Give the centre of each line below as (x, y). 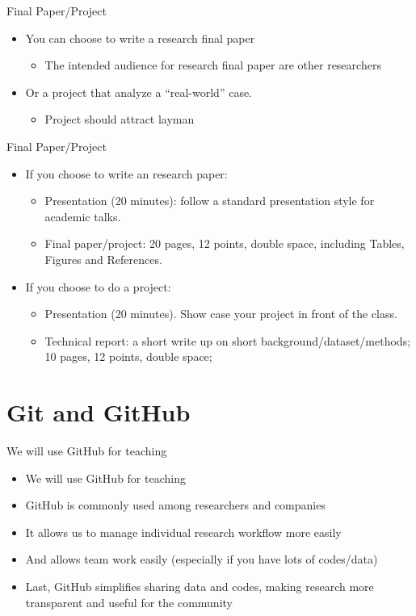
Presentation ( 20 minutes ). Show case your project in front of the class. (221, 314)
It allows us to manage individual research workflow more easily (183, 532)
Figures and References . (103, 259)
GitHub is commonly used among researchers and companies (175, 505)
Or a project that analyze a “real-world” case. (139, 92)
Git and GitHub (99, 412)
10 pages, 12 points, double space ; (128, 356)
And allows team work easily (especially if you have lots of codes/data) (202, 559)
